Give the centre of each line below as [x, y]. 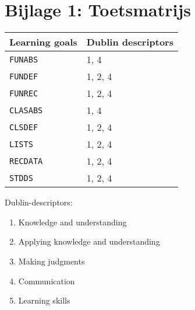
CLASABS [26, 110]
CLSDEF [24, 127]
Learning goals [43, 42]
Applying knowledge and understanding [89, 241]
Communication [47, 281]
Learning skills [44, 300]
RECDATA [26, 161]
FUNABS [24, 59]
